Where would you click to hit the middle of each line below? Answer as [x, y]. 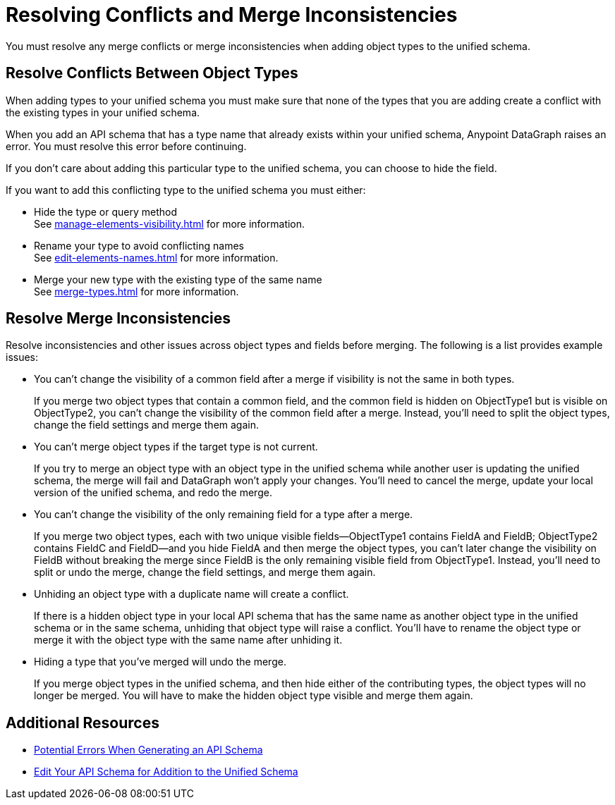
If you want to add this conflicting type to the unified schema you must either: [186, 190]
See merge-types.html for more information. [136, 291]
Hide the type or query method [105, 211]
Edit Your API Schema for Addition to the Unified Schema [166, 772]
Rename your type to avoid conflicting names [139, 245]
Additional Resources [83, 723]
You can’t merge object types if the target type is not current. [176, 447]
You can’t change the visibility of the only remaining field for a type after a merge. [224, 515]
